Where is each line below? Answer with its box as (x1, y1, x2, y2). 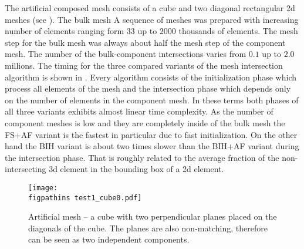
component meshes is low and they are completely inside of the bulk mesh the (5, 116, 285, 129)
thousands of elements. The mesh (178, 25, 298, 37)
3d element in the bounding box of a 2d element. (49, 163, 224, 175)
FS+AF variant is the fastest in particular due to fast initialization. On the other (5, 128, 298, 140)
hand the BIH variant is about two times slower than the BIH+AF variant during (5, 140, 299, 152)
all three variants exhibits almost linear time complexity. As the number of (5, 105, 273, 117)
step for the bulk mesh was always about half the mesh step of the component (5, 36, 286, 48)
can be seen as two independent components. (28, 233, 190, 245)
